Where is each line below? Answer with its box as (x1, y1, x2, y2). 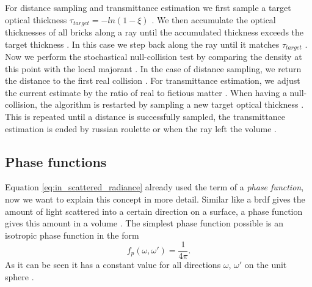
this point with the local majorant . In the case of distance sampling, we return (5, 62, 302, 75)
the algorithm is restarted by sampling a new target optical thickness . (40, 98, 304, 111)
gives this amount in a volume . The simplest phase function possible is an (5, 217, 283, 229)
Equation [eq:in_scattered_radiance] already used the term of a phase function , (5, 181, 304, 193)
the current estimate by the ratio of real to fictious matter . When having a (5, 86, 287, 99)
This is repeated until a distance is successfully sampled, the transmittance (5, 110, 285, 123)
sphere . (5, 270, 34, 283)
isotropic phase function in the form (5, 228, 139, 241)
